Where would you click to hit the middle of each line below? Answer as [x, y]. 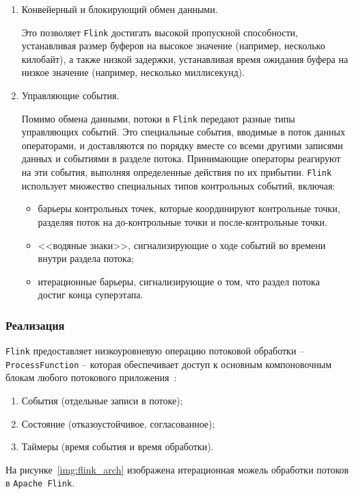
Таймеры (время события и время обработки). [118, 446]
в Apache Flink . [40, 483]
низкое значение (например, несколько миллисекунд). [133, 72]
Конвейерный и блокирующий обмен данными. [120, 9]
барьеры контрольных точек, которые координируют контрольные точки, [189, 208]
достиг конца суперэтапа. [91, 295]
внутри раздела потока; [86, 258]
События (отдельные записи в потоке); [102, 400]
